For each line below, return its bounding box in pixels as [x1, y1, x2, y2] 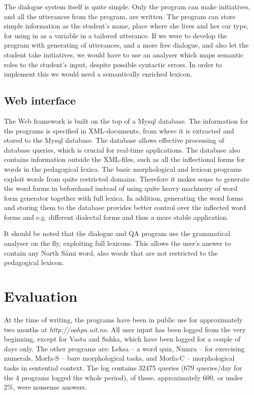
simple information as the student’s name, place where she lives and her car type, [4, 21, 249, 31]
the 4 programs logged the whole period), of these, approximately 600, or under [4, 372, 243, 382]
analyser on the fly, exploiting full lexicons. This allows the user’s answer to [4, 238, 231, 248]
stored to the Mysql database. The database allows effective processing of [4, 135, 224, 145]
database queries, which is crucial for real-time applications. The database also [4, 144, 240, 155]
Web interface [4, 93, 76, 108]
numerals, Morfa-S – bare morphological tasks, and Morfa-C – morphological [4, 353, 235, 363]
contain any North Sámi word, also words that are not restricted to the [4, 247, 218, 258]
